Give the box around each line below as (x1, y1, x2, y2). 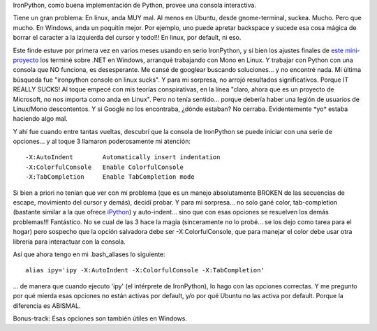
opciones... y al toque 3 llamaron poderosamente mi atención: (13, 137, 191, 146)
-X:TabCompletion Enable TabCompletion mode (25, 173, 195, 181)
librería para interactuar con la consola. (13, 237, 126, 246)
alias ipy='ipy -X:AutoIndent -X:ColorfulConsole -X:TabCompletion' (25, 266, 265, 274)
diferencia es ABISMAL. (13, 301, 81, 310)
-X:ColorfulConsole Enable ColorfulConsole (25, 163, 184, 171)
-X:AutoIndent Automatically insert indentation (25, 154, 221, 161)
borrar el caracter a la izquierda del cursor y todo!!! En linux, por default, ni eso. (13, 34, 242, 42)
